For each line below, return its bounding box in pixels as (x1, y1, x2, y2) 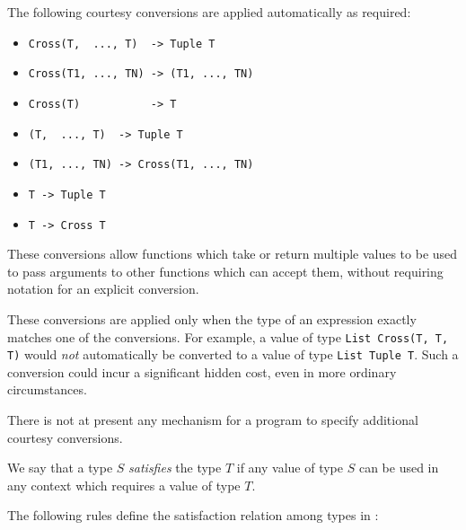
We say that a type (7, 458, 113, 477)
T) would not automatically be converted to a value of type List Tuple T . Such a (7, 345, 459, 364)
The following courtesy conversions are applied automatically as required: (7, 3, 411, 21)
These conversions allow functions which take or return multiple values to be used (7, 244, 458, 263)
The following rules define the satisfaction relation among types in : (7, 506, 379, 525)
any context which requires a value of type (7, 475, 241, 494)
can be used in (358, 458, 439, 477)
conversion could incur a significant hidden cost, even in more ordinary (7, 362, 397, 381)
